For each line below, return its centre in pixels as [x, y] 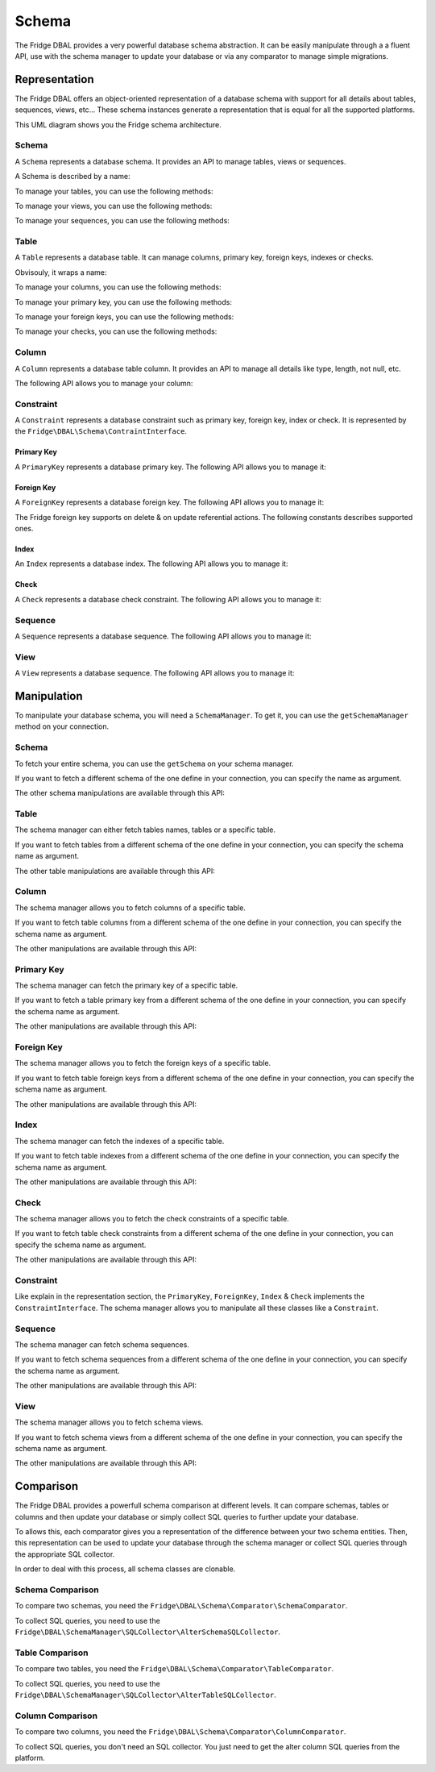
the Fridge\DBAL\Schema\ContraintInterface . [101, 431]
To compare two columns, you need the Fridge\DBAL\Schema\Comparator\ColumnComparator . [180, 1732]
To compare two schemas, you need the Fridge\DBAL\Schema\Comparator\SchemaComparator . [181, 1606]
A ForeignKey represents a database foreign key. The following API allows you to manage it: [170, 502]
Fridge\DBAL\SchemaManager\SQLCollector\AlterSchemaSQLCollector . [148, 1632]
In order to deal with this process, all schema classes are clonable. [125, 1569]
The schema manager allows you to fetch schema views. [109, 1422]
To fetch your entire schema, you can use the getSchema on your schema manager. [154, 763]
